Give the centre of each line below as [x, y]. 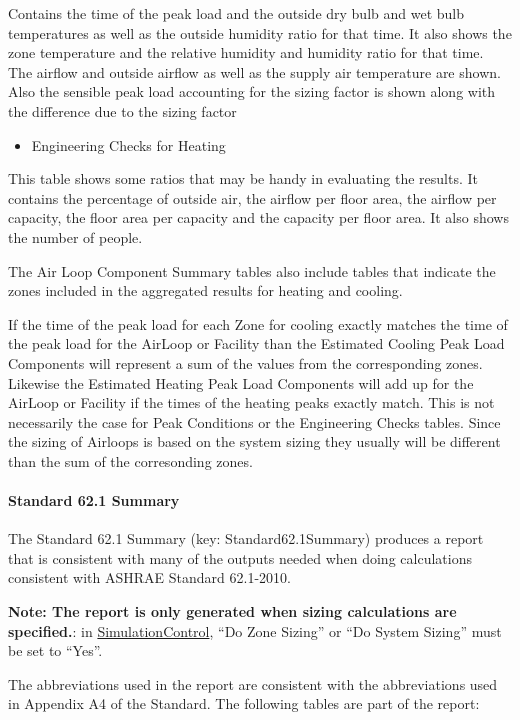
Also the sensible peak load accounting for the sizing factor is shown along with [252, 91]
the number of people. [75, 236]
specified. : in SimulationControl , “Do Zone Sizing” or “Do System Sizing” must [255, 630]
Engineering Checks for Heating [128, 144]
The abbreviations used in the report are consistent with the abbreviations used [253, 683]
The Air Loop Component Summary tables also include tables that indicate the [252, 270]
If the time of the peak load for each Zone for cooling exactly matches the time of [258, 323]
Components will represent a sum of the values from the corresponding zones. [245, 362]
